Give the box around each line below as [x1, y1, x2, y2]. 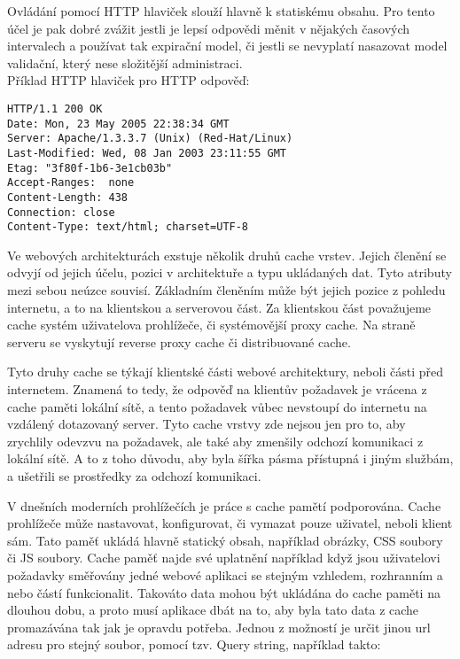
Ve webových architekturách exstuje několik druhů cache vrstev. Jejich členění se [7, 245, 447, 264]
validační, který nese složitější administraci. [7, 53, 243, 72]
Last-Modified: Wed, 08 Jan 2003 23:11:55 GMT [7, 146, 286, 159]
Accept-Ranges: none [7, 176, 135, 190]
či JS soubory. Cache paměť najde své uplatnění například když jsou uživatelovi [7, 548, 441, 567]
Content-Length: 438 [7, 190, 129, 204]
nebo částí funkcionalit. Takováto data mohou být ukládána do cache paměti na [7, 583, 441, 601]
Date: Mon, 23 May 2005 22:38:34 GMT [7, 117, 230, 130]
